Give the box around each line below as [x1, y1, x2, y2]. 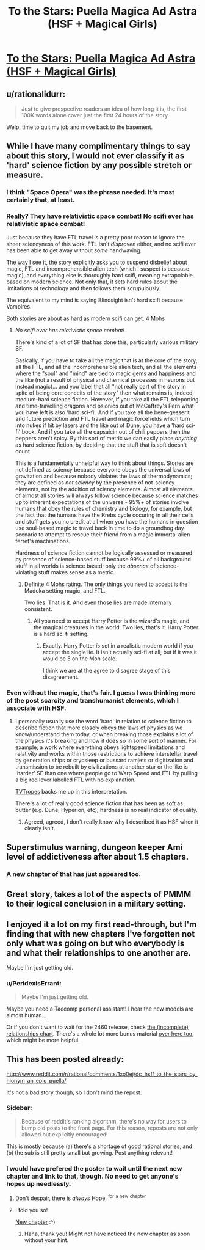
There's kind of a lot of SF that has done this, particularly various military [15, 338, 198, 346]
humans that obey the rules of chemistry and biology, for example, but [15, 505, 192, 512]
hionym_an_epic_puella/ [6, 1076, 67, 1084]
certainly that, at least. [6, 196, 75, 204]
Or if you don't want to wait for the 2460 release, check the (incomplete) [6, 1023, 189, 1031]
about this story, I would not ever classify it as [6, 151, 185, 161]
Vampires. [6, 302, 32, 310]
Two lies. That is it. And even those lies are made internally [24, 599, 172, 606]
